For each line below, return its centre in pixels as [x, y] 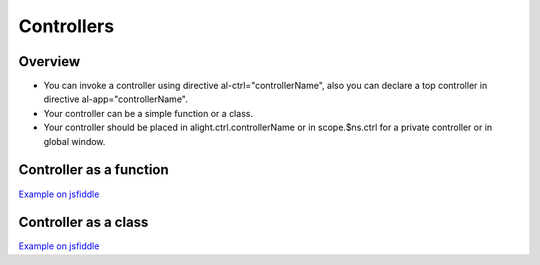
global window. [74, 141]
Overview [49, 61]
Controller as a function [93, 170]
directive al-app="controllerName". [116, 99]
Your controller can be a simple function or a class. [148, 113]
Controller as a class [83, 222]
